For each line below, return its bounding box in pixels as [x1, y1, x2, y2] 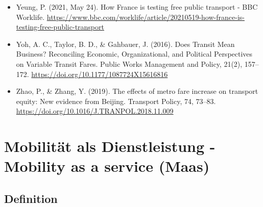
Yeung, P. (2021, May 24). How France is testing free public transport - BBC [16, 2, 258, 12]
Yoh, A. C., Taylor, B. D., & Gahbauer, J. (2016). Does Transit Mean [16, 38, 235, 49]
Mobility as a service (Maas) [4, 156, 210, 176]
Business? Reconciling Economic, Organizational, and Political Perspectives [16, 48, 253, 59]
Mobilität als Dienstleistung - [4, 136, 216, 157]
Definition [4, 190, 58, 206]
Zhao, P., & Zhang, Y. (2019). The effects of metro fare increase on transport [16, 86, 258, 96]
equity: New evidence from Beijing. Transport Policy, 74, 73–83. [16, 95, 216, 106]
